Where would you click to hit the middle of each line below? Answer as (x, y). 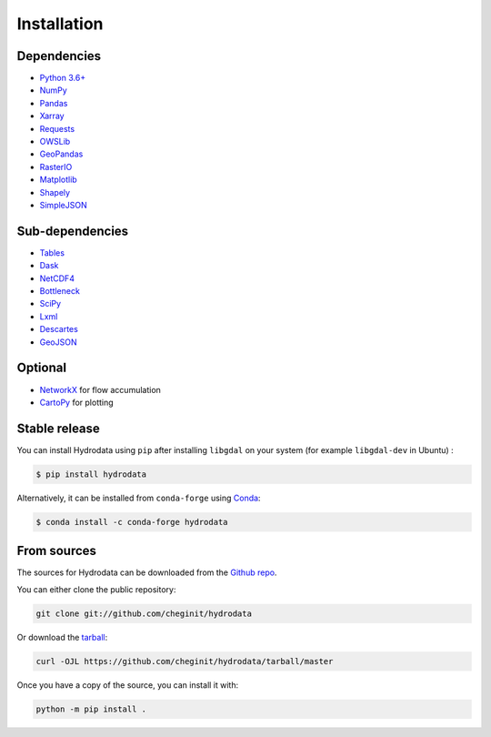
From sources (57, 551)
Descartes (59, 329)
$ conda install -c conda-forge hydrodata (132, 522)
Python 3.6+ (63, 78)
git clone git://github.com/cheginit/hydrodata (144, 613)
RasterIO (56, 167)
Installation (60, 24)
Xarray (52, 116)
